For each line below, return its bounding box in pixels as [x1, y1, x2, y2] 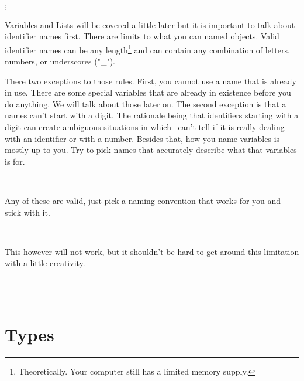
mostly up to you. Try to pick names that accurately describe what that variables [5, 144, 297, 156]
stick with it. [5, 206, 50, 218]
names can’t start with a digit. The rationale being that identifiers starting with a [5, 109, 299, 121]
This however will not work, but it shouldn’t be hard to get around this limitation [5, 245, 299, 257]
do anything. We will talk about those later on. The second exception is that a [5, 97, 286, 110]
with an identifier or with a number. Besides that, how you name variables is [5, 132, 280, 144]
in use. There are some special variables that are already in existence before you [5, 86, 291, 98]
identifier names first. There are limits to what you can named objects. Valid [5, 30, 279, 42]
